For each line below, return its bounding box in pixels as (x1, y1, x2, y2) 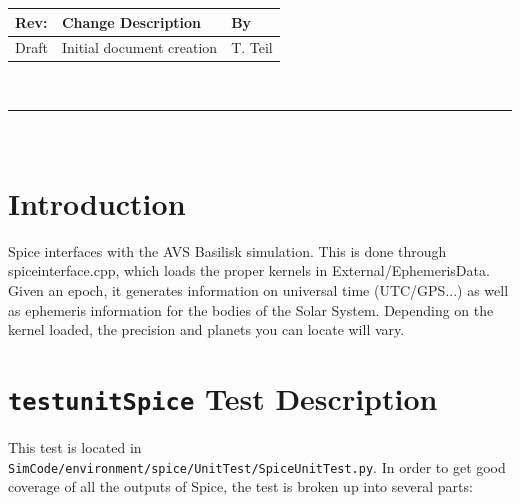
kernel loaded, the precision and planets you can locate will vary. (8, 319, 405, 340)
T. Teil (231, 37, 273, 58)
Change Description (61, 11, 202, 32)
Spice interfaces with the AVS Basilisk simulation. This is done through (8, 240, 447, 261)
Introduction (8, 182, 186, 223)
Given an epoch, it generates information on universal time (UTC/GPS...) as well (8, 279, 509, 300)
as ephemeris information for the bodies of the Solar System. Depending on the (8, 299, 494, 320)
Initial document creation (61, 37, 218, 58)
